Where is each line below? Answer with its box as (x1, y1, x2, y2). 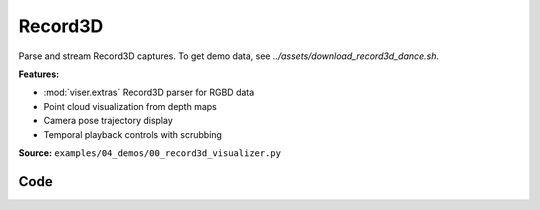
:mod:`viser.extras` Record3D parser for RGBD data (43, 86, 255, 99)
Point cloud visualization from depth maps (43, 100, 217, 112)
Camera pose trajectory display (43, 115, 174, 127)
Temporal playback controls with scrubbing (43, 128, 222, 140)
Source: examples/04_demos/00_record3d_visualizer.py (18, 146, 282, 159)
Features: (18, 68, 60, 80)
